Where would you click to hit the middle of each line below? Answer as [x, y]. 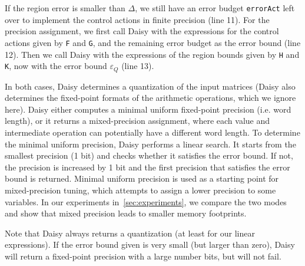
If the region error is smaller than [65, 8]
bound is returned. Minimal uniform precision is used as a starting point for [142, 178]
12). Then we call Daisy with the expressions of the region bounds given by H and [152, 54]
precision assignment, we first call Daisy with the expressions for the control [142, 31]
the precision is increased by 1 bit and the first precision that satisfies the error [147, 167]
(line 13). [138, 66]
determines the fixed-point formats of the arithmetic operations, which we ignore [150, 98]
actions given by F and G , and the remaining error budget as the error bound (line [153, 42]
